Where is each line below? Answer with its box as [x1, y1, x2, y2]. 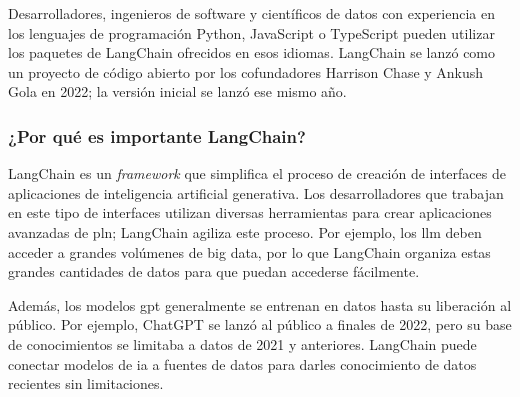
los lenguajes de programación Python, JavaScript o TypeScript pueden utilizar [8, 22, 495, 43]
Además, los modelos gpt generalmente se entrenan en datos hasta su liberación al [8, 294, 512, 315]
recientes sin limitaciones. [8, 373, 164, 394]
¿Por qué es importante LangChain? [8, 123, 306, 148]
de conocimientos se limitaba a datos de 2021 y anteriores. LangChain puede [8, 333, 477, 354]
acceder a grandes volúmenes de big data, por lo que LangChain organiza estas [8, 241, 491, 262]
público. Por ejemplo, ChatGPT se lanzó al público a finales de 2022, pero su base [8, 314, 512, 335]
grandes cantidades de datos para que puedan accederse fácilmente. [8, 261, 420, 282]
